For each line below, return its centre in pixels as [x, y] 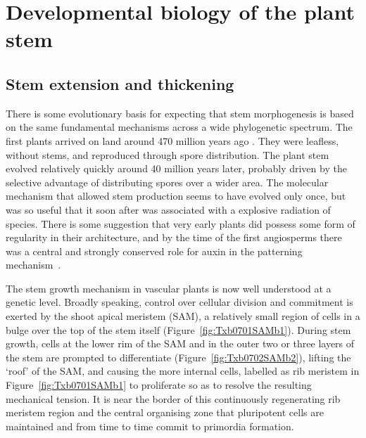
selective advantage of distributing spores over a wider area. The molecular [167, 182]
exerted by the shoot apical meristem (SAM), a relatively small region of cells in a [183, 316]
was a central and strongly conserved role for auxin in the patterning [154, 251]
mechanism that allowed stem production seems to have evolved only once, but [176, 196]
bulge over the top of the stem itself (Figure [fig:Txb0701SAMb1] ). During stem [178, 329]
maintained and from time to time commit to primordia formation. [150, 426]
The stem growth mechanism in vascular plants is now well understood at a [169, 288]
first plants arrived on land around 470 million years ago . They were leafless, [172, 140]
